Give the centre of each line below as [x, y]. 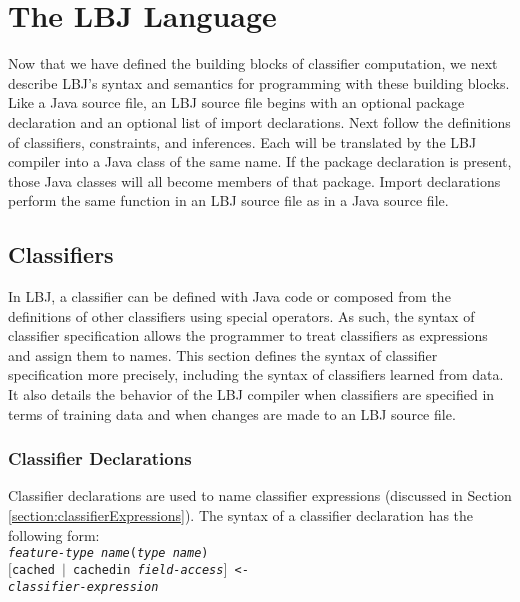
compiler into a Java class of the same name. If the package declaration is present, [260, 161]
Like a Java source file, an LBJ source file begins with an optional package [236, 102]
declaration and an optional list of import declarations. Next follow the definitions [259, 121]
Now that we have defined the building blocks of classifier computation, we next [253, 63]
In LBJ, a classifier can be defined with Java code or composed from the [229, 296]
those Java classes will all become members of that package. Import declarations [254, 180]
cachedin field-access [148, 569]
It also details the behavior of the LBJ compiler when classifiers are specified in [251, 394]
